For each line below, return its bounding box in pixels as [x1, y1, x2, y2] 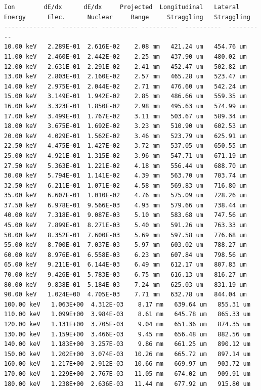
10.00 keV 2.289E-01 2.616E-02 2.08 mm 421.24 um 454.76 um [4, 43, 247, 51]
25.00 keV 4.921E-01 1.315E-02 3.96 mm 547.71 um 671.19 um [4, 152, 247, 159]
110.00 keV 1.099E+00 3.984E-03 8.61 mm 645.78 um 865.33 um [4, 311, 250, 318]
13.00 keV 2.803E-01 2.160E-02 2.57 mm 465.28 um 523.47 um [4, 73, 247, 80]
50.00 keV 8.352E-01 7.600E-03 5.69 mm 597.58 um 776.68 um [4, 231, 247, 239]
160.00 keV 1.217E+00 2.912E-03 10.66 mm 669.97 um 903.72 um [4, 360, 250, 368]
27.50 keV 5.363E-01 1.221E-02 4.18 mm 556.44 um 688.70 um [4, 162, 247, 169]
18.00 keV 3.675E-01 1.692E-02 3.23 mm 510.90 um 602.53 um [4, 122, 247, 130]
